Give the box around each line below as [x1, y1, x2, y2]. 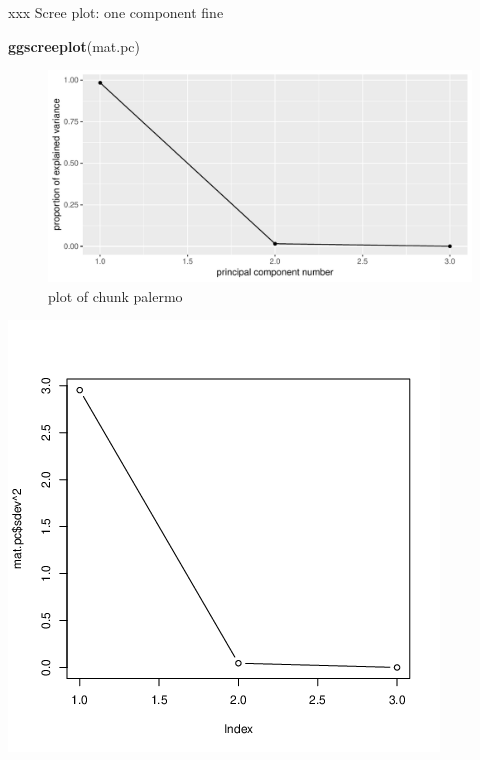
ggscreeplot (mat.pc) [8, 35, 141, 56]
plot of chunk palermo [48, 285, 183, 306]
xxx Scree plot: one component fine [8, 2, 224, 22]
